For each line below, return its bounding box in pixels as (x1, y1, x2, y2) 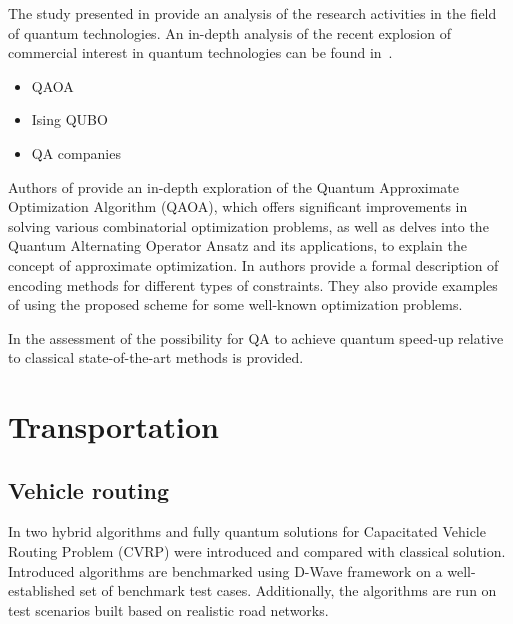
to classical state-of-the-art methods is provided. (8, 347, 304, 368)
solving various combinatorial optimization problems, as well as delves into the (8, 215, 489, 236)
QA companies (31, 142, 121, 163)
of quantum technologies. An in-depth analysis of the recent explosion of (8, 22, 451, 43)
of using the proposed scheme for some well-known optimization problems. (8, 294, 463, 315)
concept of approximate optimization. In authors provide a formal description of (8, 254, 499, 275)
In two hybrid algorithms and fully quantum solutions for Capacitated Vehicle (8, 521, 486, 542)
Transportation (8, 406, 220, 447)
